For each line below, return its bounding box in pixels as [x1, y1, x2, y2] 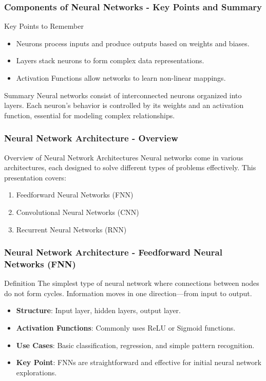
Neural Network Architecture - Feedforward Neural [4, 246, 222, 259]
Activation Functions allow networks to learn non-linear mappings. [16, 72, 226, 83]
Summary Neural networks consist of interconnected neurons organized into [4, 89, 242, 100]
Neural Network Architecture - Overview [4, 132, 178, 144]
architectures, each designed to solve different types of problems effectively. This [4, 162, 256, 173]
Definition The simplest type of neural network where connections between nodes [4, 278, 259, 288]
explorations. [16, 367, 57, 377]
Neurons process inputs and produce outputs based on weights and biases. [16, 38, 250, 48]
